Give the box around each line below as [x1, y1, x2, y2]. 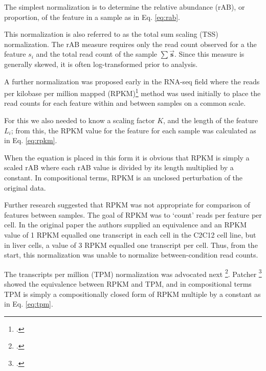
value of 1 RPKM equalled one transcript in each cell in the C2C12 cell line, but [4, 229, 256, 240]
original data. [4, 182, 46, 193]
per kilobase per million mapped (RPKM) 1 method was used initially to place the [4, 86, 261, 98]
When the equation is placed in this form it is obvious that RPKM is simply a [4, 152, 250, 163]
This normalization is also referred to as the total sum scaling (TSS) [4, 29, 218, 39]
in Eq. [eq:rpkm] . [4, 135, 57, 146]
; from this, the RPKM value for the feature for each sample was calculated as [11, 125, 256, 135]
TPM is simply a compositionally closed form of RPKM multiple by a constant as [4, 288, 261, 299]
